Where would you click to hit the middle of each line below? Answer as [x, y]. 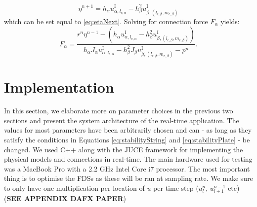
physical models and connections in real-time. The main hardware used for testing [128, 159]
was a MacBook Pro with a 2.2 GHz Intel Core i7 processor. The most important [127, 168]
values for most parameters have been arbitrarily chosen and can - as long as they [128, 130]
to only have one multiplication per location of [74, 188]
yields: [230, 21]
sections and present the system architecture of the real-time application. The [122, 120]
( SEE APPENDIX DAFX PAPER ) [65, 198]
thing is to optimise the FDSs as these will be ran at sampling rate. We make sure [128, 178]
